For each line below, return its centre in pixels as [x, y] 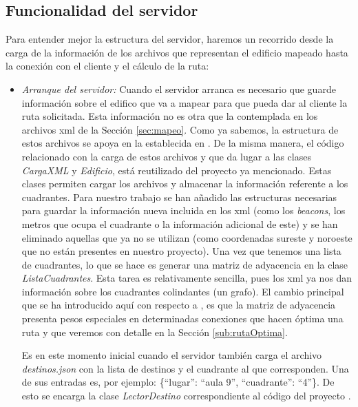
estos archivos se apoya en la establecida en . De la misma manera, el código [183, 143]
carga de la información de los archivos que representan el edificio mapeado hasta [177, 52]
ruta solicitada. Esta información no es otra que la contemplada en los [170, 116]
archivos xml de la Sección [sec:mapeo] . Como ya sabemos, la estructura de [180, 129]
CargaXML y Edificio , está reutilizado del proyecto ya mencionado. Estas [177, 170]
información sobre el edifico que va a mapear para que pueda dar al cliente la [185, 102]
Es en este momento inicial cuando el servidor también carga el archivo [172, 355]
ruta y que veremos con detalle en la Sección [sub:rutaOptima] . [155, 332]
